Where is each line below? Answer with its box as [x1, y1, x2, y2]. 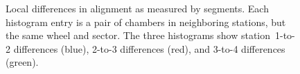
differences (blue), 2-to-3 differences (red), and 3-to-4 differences [13, 41, 285, 56]
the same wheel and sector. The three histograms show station [6, 28, 271, 42]
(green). [6, 55, 39, 69]
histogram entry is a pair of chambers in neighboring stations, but [6, 14, 286, 29]
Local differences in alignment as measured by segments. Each [6, 1, 269, 15]
